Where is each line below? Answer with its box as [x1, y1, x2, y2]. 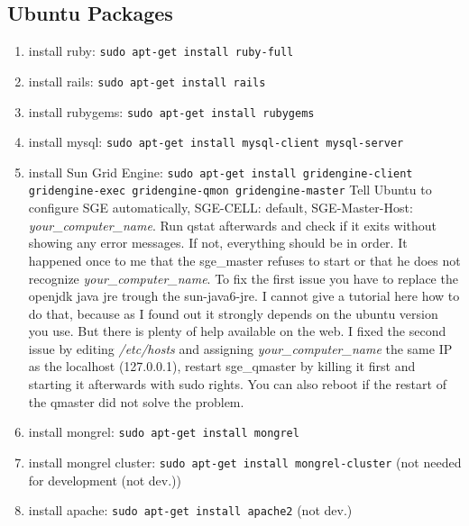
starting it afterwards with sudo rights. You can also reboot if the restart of [28, 375, 446, 394]
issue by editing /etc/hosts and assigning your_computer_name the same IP [28, 339, 453, 358]
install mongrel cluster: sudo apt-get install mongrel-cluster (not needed [28, 452, 462, 471]
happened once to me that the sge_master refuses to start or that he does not [28, 250, 461, 269]
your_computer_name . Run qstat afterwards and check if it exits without [28, 215, 437, 234]
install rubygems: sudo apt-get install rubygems [28, 102, 315, 121]
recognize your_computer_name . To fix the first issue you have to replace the [28, 268, 458, 287]
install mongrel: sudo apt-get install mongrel [28, 422, 299, 441]
